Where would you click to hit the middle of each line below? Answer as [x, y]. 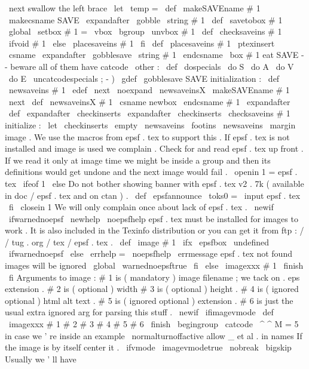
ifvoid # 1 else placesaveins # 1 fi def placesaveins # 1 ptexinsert [142, 43]
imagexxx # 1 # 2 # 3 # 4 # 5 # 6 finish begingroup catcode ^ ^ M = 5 [154, 324]
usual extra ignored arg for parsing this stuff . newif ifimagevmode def [139, 312]
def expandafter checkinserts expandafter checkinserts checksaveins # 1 [149, 113]
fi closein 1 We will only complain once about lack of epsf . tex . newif [141, 207]
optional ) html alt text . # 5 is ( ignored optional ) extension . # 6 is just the [149, 300]
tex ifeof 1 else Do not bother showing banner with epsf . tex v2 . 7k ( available [154, 183]
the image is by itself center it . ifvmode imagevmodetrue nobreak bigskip [148, 347]
